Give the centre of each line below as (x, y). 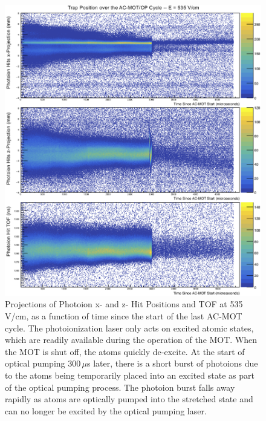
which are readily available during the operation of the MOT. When (131, 340)
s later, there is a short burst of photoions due (173, 363)
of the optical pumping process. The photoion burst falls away (120, 387)
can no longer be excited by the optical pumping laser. (106, 410)
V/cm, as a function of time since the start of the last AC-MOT (124, 316)
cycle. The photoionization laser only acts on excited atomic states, (129, 328)
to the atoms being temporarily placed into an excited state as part (130, 375)
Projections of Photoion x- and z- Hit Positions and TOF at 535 (124, 304)
